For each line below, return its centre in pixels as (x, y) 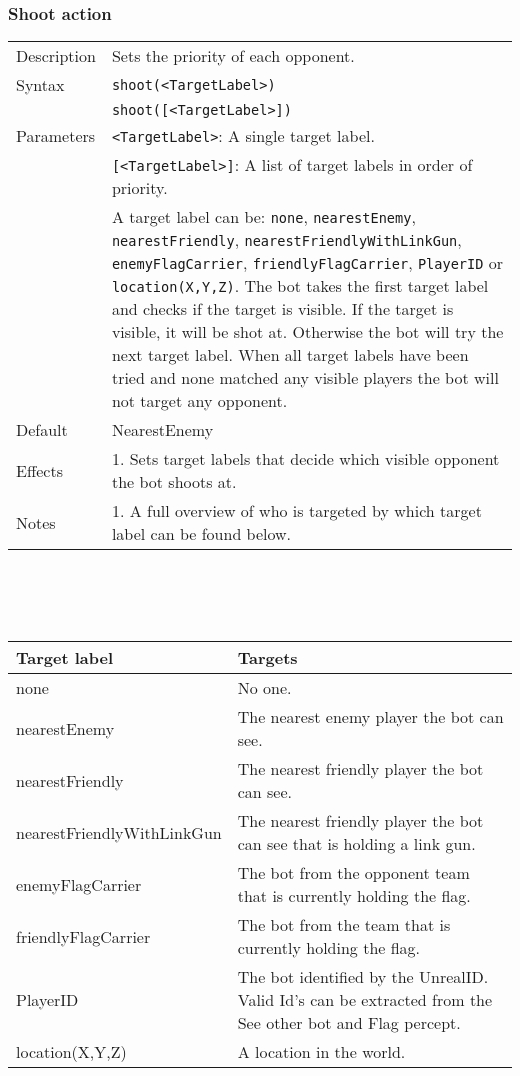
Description (56, 56)
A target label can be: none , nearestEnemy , (263, 217)
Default (42, 430)
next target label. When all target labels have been (290, 355)
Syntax (40, 85)
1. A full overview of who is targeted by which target (296, 511)
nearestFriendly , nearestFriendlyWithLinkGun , (286, 240)
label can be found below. (201, 534)
